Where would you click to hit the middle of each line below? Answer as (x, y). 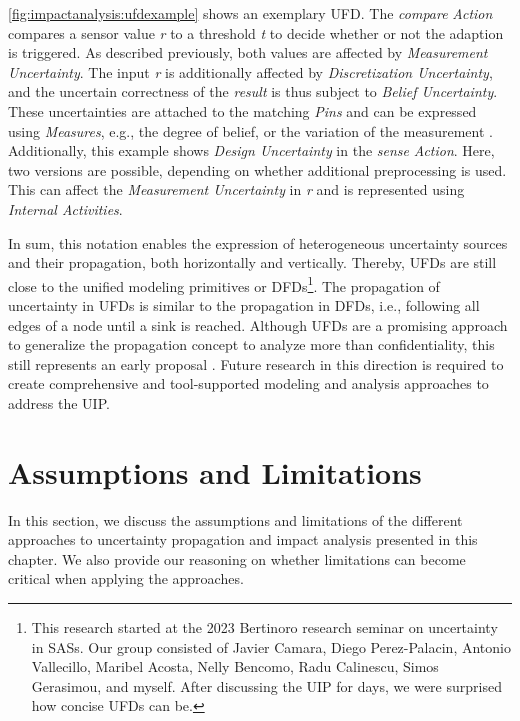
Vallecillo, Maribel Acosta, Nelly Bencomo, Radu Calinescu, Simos (235, 666)
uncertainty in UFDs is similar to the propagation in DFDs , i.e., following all (244, 304)
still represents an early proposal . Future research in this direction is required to (256, 363)
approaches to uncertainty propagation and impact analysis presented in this (243, 539)
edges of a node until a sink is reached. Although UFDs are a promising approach (258, 324)
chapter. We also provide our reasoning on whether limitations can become (237, 558)
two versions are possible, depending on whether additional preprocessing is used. (257, 169)
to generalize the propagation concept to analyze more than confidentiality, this (251, 344)
